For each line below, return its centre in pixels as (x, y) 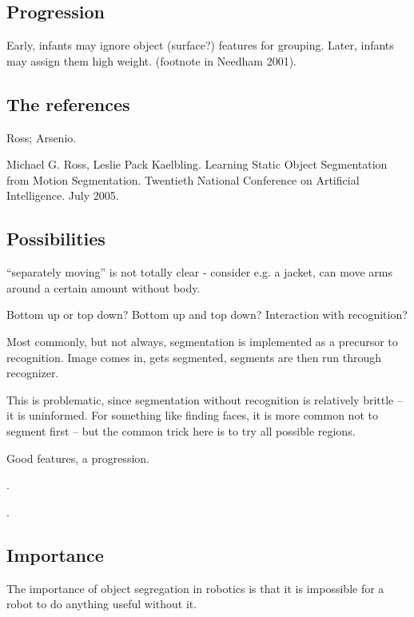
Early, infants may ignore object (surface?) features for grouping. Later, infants (200, 45)
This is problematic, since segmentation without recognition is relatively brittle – (205, 399)
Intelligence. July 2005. (63, 195)
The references (68, 103)
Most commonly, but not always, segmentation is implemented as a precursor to (202, 341)
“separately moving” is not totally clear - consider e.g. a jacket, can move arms (199, 272)
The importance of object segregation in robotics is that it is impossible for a (195, 588)
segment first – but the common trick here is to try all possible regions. (181, 430)
